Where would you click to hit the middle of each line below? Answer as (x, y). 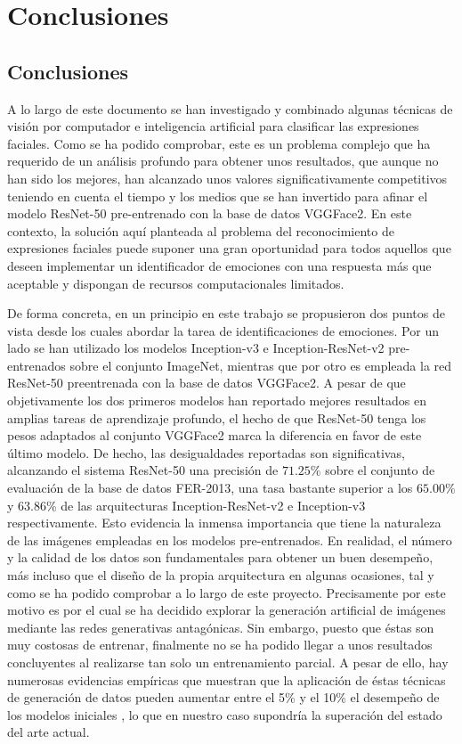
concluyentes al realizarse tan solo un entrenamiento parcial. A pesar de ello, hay (228, 662)
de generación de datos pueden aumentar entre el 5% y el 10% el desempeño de (223, 697)
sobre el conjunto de (380, 470)
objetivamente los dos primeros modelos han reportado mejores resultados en (217, 401)
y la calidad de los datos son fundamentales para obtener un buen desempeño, (220, 557)
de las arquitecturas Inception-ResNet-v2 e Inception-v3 (213, 505)
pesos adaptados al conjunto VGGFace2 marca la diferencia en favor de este (215, 435)
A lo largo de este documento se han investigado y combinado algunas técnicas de (230, 108)
